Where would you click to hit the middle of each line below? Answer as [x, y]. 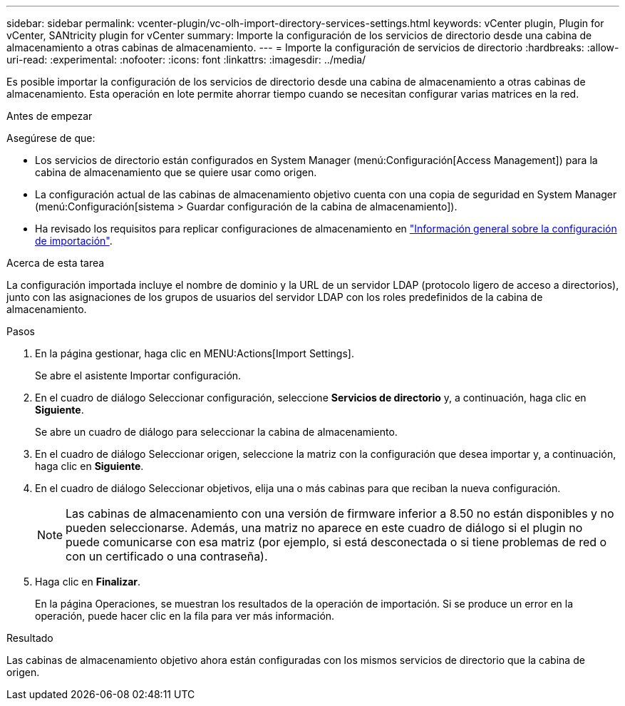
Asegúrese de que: [51, 138]
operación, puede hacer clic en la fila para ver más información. [185, 616]
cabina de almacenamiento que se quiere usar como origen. [176, 172]
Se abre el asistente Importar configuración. [138, 375]
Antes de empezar [50, 116]
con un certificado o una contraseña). [167, 556]
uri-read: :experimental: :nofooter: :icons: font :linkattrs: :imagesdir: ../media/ [186, 60]
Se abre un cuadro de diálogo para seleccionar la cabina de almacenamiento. [216, 432]
